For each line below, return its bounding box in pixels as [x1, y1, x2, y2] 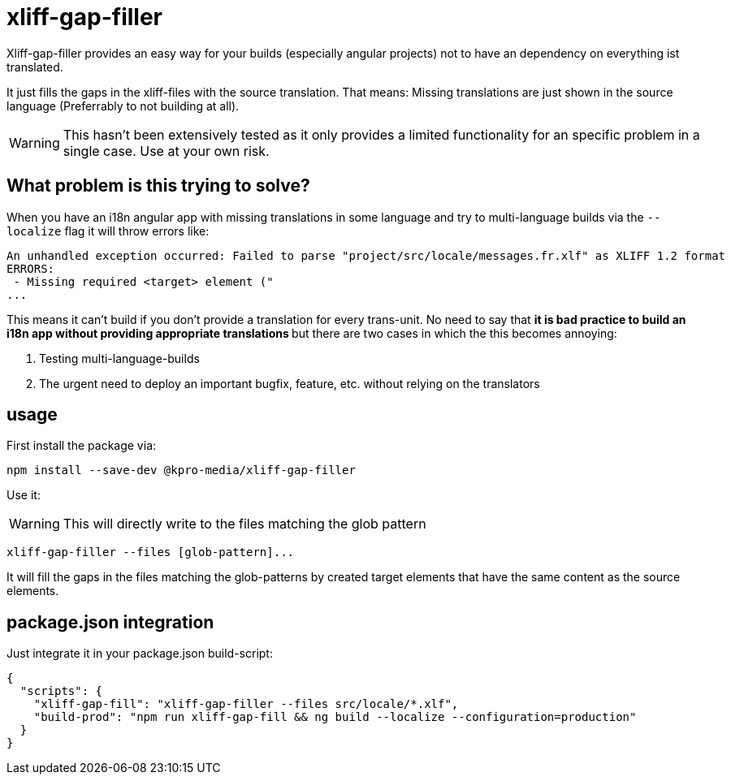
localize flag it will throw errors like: [6, 223, 210, 238]
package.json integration [6, 611, 214, 632]
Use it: [6, 488, 41, 503]
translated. [6, 59, 63, 74]
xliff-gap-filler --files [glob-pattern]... [6, 546, 295, 559]
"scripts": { [19, 684, 103, 698]
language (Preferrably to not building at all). [6, 98, 240, 113]
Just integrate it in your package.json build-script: [6, 646, 273, 661]
